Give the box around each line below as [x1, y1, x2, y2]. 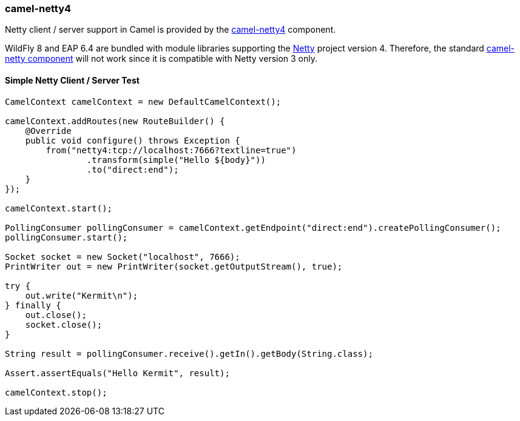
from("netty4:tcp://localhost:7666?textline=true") [46, 145, 297, 155]
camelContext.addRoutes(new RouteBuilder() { [5, 116, 225, 126]
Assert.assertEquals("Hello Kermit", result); [5, 368, 230, 378]
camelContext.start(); [5, 203, 113, 213]
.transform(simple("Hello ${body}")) [86, 154, 266, 165]
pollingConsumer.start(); [5, 232, 128, 242]
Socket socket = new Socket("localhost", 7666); [5, 251, 240, 262]
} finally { [5, 300, 61, 310]
